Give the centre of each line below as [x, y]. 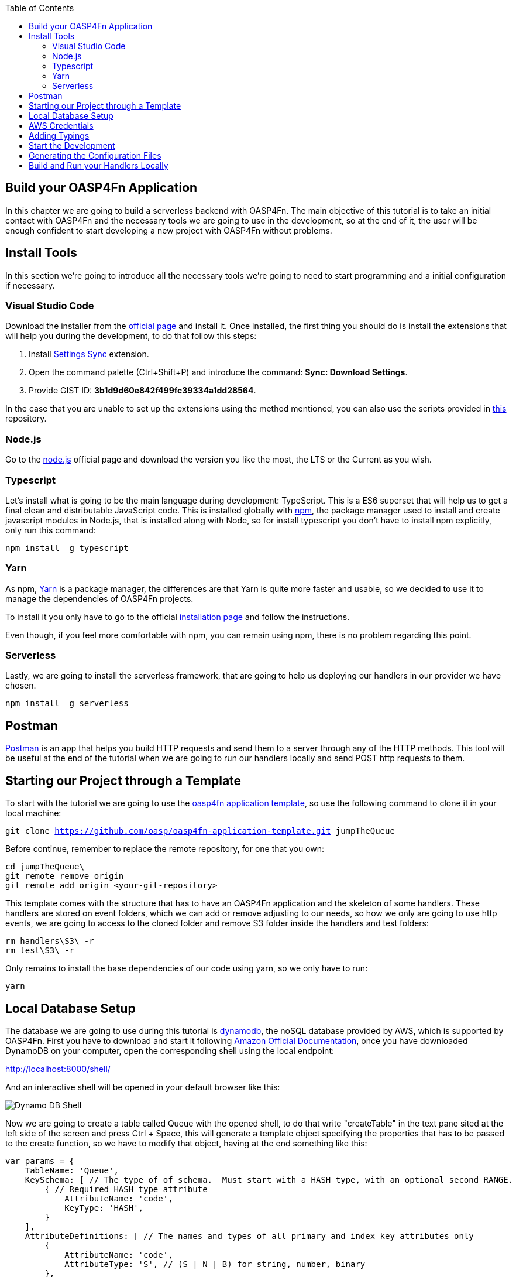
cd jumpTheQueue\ [45, 867]
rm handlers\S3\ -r [50, 941]
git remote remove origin [65, 876]
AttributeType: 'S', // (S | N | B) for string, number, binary [215, 1264]
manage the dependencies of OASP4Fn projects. [99, 598]
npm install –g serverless [67, 703]
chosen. [21, 686]
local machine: [33, 813]
